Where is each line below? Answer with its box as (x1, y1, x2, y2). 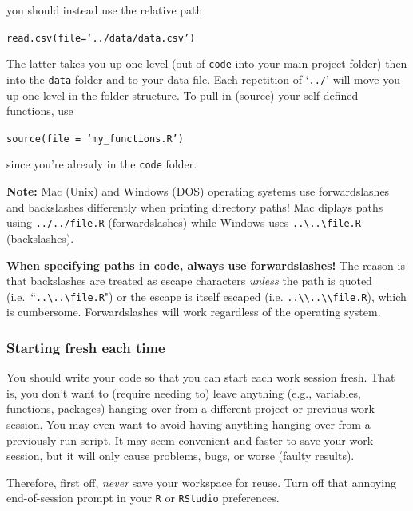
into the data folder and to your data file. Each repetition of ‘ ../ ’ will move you (6, 70, 401, 87)
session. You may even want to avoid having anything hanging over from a (6, 415, 371, 432)
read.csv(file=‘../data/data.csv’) (6, 32, 196, 44)
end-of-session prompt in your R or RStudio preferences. (6, 489, 280, 506)
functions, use (6, 102, 73, 119)
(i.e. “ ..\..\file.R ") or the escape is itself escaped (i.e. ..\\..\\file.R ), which (6, 287, 407, 304)
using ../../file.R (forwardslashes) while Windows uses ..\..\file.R (6, 214, 361, 231)
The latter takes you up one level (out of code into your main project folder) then (6, 55, 407, 72)
